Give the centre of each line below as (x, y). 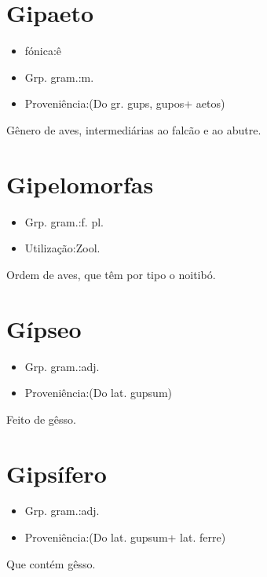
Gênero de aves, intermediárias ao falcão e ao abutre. (134, 129)
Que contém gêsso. (51, 563)
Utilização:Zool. (62, 248)
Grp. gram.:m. (59, 77)
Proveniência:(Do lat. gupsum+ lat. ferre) (125, 537)
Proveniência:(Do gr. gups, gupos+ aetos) (125, 103)
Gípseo (44, 328)
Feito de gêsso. (41, 419)
